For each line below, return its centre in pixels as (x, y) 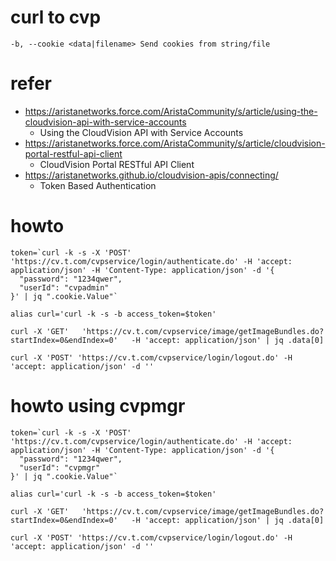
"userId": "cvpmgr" (60, 467)
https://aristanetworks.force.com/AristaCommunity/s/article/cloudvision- (175, 143)
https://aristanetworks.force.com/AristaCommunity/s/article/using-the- (171, 111)
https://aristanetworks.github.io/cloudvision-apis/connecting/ (151, 175)
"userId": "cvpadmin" (64, 287)
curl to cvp (56, 17)
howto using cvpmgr (98, 406)
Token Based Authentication (98, 185)
